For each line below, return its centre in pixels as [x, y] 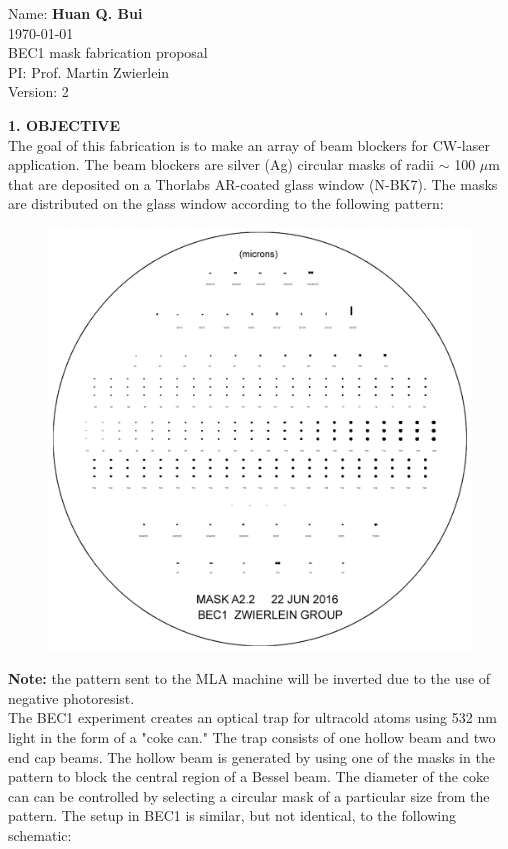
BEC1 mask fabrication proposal [108, 52]
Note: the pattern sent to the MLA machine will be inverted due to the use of [249, 678]
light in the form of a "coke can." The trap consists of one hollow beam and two [252, 737]
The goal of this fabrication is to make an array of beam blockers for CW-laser [249, 144]
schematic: [40, 835]
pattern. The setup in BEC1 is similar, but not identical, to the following [232, 815]
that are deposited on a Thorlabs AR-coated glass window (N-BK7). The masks [253, 183]
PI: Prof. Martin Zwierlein [89, 71]
